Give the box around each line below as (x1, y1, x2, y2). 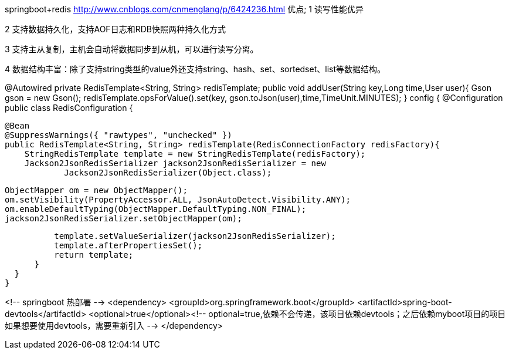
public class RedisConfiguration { (5, 103, 133, 113)
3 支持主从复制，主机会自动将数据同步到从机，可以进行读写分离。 (5, 44, 259, 54)
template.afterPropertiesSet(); (54, 241, 203, 250)
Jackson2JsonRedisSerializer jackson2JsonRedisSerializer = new (24, 159, 326, 168)
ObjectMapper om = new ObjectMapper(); (5, 186, 188, 195)
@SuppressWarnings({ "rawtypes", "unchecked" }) (5, 130, 232, 140)
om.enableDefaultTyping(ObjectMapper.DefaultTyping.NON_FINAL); (5, 204, 307, 214)
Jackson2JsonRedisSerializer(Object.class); (64, 168, 272, 177)
